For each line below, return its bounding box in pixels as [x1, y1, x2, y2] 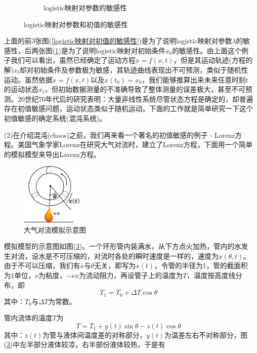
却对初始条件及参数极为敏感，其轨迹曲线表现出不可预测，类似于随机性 [19, 64, 248, 75]
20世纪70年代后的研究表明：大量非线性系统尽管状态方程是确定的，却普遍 [17, 93, 253, 104]
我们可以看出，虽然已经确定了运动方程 [10, 55, 135, 65]
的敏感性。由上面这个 [172, 45, 242, 55]
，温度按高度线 [186, 270, 235, 280]
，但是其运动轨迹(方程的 [173, 55, 253, 65]
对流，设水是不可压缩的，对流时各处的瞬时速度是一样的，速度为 [10, 250, 218, 261]
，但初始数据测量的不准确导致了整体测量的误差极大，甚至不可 [44, 84, 246, 94]
